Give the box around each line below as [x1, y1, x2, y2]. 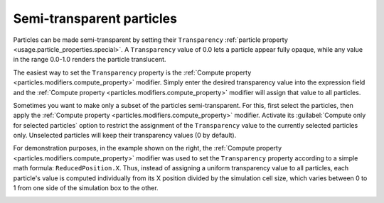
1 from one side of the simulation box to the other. [13, 184, 159, 192]
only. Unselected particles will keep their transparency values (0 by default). [13, 131, 237, 140]
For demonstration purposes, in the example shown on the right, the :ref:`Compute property [13, 144, 282, 153]
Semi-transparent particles [13, 11, 178, 26]
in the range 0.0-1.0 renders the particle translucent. [13, 55, 166, 64]
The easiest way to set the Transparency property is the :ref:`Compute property [13, 68, 252, 77]
